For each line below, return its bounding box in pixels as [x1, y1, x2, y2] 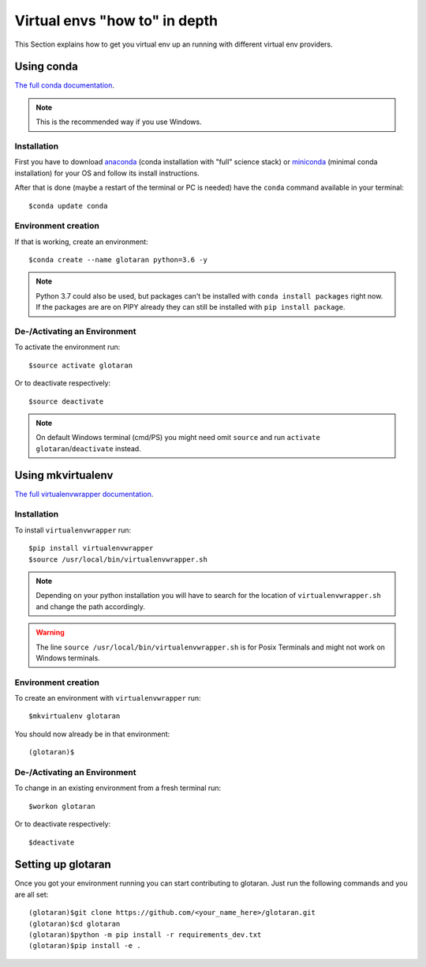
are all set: [14, 890, 49, 899]
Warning [35, 628, 65, 638]
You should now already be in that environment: [14, 729, 170, 739]
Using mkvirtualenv [14, 468, 114, 482]
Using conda [14, 60, 78, 73]
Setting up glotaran [14, 858, 112, 871]
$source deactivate [28, 397, 104, 406]
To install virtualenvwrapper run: [14, 525, 132, 535]
